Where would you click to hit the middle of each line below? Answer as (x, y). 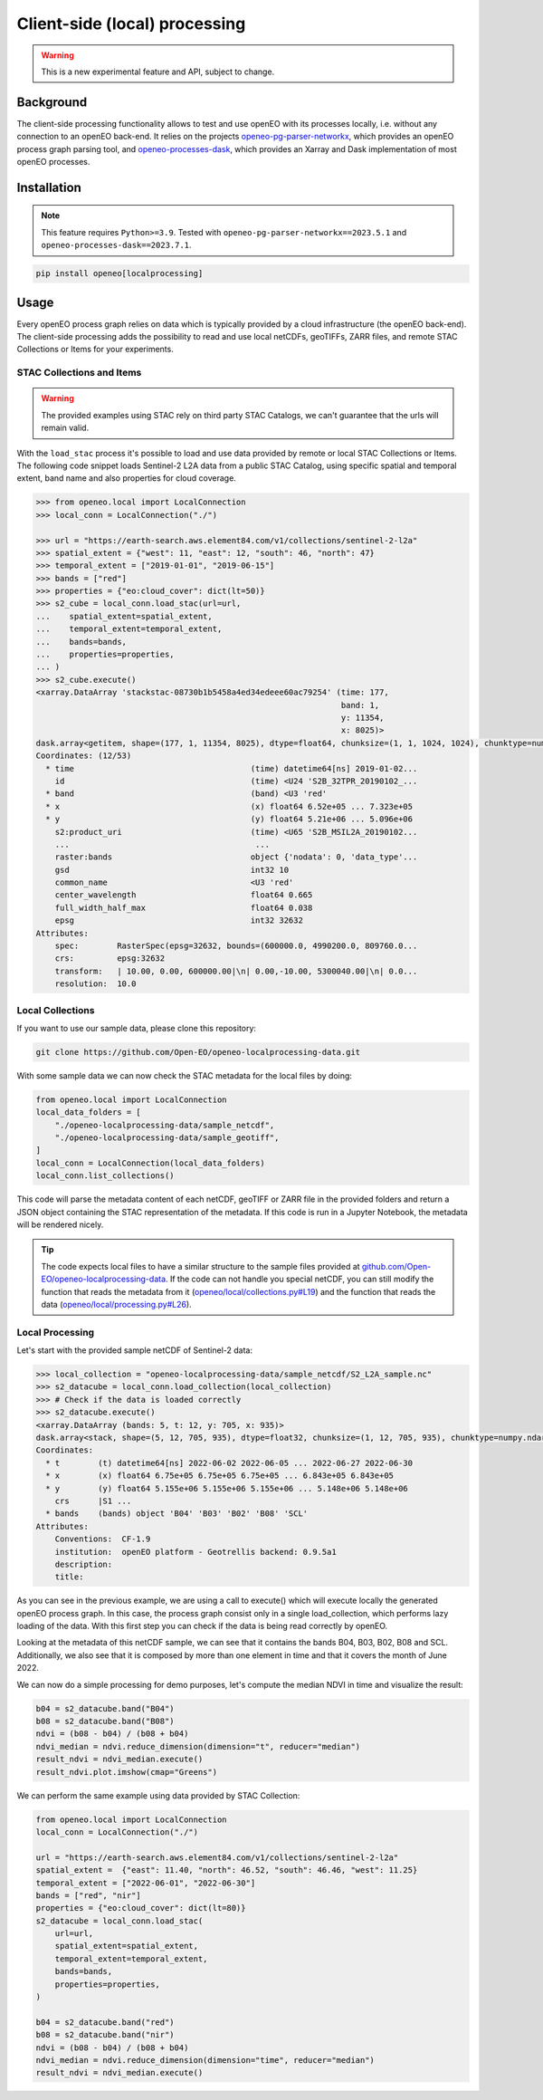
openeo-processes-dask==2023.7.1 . (116, 245)
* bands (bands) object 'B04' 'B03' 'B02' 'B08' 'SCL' (177, 1514)
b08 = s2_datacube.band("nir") (105, 2035)
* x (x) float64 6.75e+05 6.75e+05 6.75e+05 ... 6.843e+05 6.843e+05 (219, 1476)
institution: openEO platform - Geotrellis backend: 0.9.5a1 (195, 1552)
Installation (49, 187)
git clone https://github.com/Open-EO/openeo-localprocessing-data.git (198, 1052)
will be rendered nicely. (60, 1224)
